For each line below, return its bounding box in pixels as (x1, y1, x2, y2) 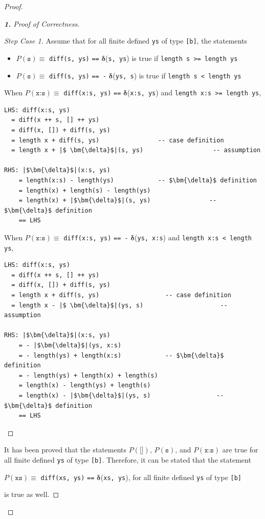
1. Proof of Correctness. (4, 18, 80, 29)
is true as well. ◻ (4, 489, 59, 500)
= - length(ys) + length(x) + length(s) (18, 371, 158, 379)
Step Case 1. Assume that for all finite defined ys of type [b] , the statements (4, 35, 248, 46)
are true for (222, 444, 258, 455)
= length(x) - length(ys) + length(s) (18, 382, 151, 389)
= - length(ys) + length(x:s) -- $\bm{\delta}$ (18, 351, 224, 359)
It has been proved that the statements (4, 444, 127, 455)
